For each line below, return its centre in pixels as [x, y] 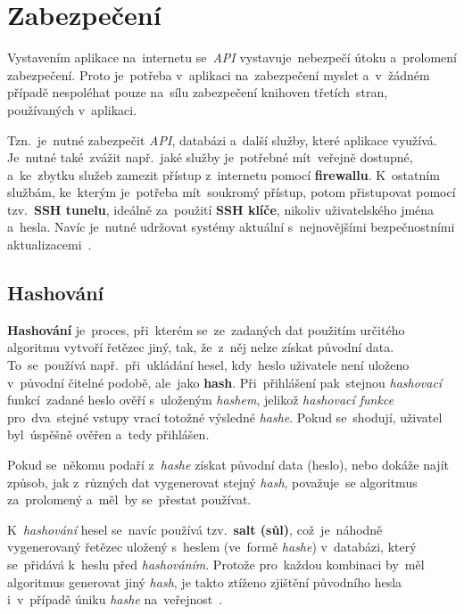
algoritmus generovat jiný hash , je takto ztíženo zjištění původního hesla [205, 581]
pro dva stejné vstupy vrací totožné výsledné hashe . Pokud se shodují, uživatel [225, 417]
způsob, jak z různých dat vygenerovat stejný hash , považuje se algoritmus [212, 482]
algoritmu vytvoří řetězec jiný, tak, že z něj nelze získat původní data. [201, 347]
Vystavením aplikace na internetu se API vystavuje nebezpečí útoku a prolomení [232, 57]
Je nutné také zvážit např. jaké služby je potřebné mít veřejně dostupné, [210, 157]
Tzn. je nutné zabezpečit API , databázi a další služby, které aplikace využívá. [222, 139]
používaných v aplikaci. [72, 109]
